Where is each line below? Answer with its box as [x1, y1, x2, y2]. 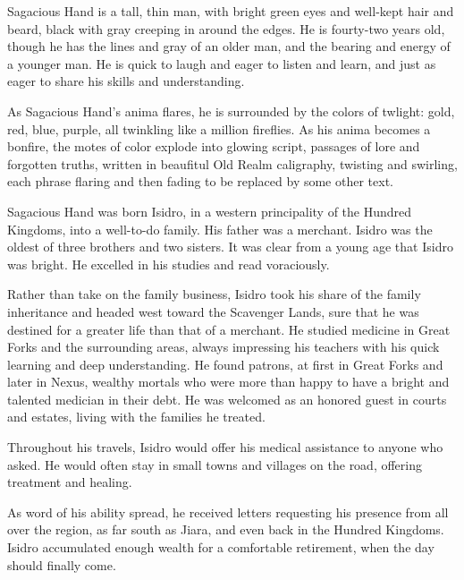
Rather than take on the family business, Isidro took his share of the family [7, 285, 421, 303]
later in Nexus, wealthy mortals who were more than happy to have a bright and [7, 372, 450, 391]
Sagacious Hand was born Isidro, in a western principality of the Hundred [7, 201, 412, 220]
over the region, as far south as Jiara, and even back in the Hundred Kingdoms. [7, 520, 444, 539]
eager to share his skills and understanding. [7, 72, 245, 90]
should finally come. [7, 555, 116, 574]
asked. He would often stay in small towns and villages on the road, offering [7, 455, 423, 473]
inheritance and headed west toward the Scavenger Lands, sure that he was [7, 302, 419, 320]
